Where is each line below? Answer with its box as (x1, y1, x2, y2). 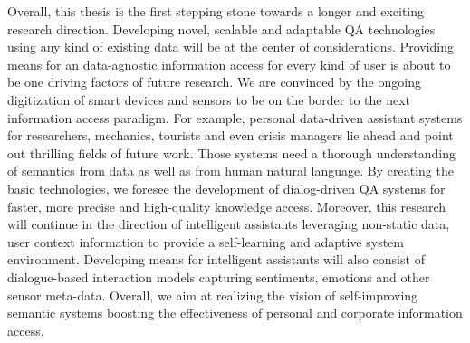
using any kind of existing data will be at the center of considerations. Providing (7, 37, 454, 56)
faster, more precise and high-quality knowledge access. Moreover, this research (7, 196, 446, 215)
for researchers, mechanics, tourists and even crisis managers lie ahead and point (7, 126, 454, 145)
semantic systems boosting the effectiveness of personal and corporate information (7, 303, 463, 322)
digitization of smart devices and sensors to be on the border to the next (7, 90, 411, 109)
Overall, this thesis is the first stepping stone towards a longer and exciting (7, 2, 425, 20)
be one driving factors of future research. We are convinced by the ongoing (7, 72, 421, 91)
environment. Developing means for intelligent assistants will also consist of (7, 250, 425, 269)
